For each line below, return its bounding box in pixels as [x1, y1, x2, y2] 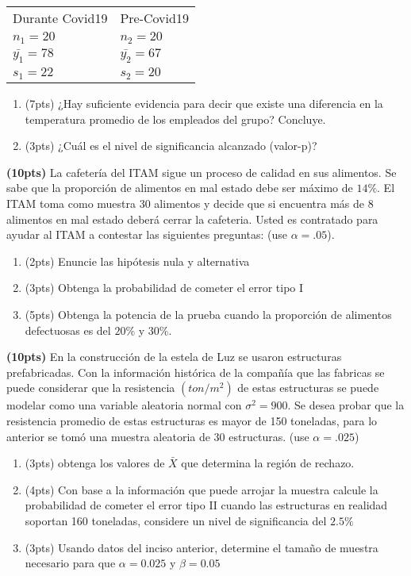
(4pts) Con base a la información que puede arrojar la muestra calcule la [25, 481, 378, 497]
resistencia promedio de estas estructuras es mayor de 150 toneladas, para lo [6, 412, 378, 428]
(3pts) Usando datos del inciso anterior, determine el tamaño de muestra [25, 539, 378, 555]
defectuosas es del [25, 321, 111, 338]
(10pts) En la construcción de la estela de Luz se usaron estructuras [6, 348, 342, 365]
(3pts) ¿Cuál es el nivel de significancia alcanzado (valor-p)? [25, 137, 317, 154]
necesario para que [25, 555, 116, 571]
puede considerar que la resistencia [6, 379, 175, 396]
